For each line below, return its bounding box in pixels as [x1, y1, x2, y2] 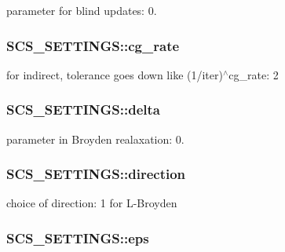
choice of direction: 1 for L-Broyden [6, 195, 177, 211]
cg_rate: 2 [228, 66, 279, 82]
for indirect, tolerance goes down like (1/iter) [6, 66, 223, 82]
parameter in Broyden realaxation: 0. [6, 130, 185, 147]
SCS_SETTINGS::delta [6, 100, 161, 119]
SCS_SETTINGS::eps [6, 228, 149, 247]
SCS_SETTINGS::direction [6, 164, 186, 184]
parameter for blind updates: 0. [6, 2, 157, 18]
